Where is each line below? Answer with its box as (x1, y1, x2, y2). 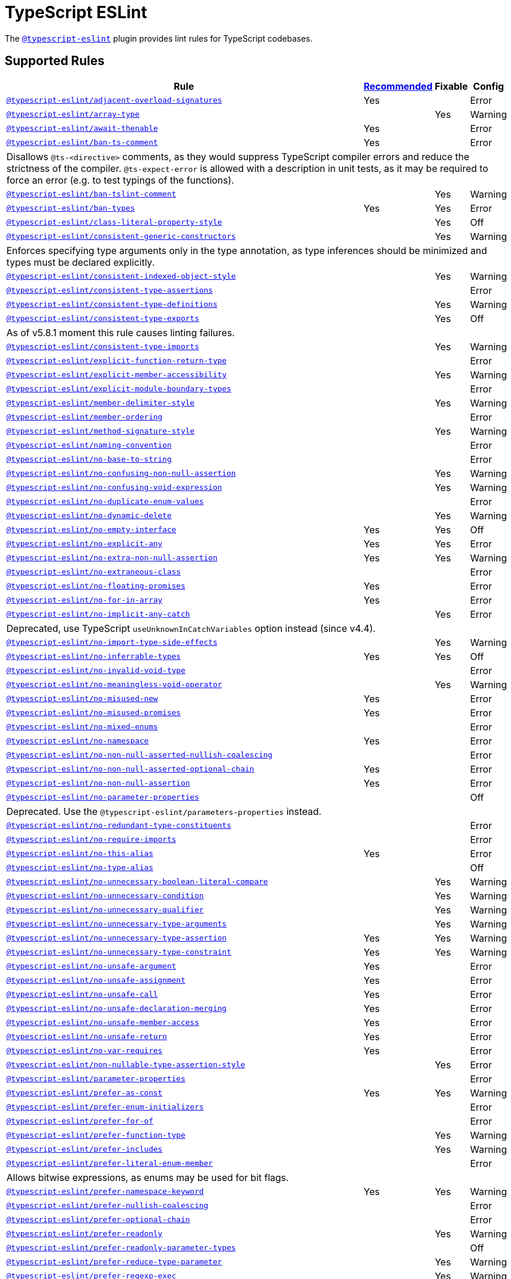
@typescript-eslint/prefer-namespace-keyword (6, 1187, 204, 1196)
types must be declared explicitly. (6, 256, 155, 268)
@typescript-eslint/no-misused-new (6, 694, 158, 703)
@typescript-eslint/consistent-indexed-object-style (6, 272, 236, 281)
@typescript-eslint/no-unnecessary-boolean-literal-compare (6, 877, 268, 886)
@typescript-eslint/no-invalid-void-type (6, 666, 186, 675)
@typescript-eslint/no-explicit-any (6, 539, 163, 549)
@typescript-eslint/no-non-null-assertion (6, 779, 190, 788)
